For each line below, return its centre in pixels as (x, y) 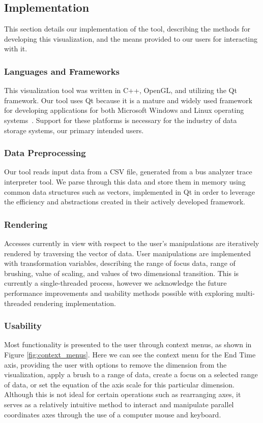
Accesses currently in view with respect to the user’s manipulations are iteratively (132, 243)
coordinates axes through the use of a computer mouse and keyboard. (113, 414)
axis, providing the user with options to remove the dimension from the (115, 364)
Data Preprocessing (45, 153)
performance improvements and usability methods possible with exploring (119, 293)
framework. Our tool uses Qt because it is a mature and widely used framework (128, 100)
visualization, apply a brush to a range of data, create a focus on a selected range (131, 374)
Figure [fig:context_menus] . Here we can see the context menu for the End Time (130, 354)
